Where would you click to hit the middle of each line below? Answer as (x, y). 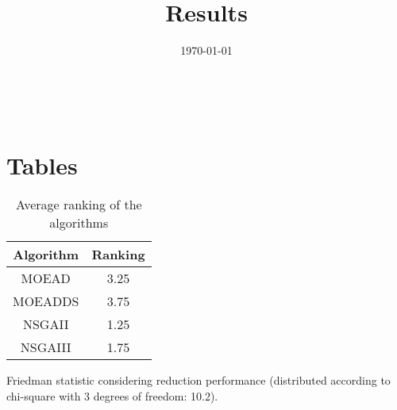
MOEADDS (46, 301)
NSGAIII (46, 347)
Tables (42, 165)
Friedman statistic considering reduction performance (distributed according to (198, 380)
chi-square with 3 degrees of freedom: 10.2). (112, 396)
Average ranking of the (79, 205)
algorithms (79, 223)
